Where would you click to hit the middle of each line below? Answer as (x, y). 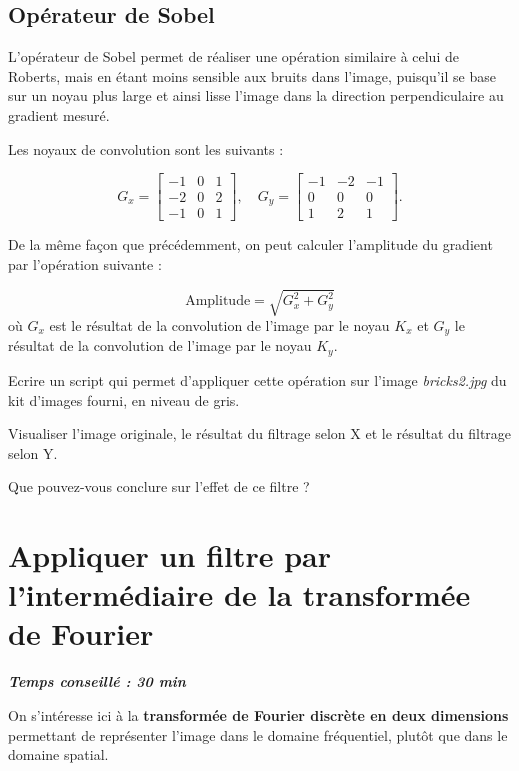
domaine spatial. (58, 754)
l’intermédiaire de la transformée (239, 594)
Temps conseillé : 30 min (97, 681)
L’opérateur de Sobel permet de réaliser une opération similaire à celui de (233, 56)
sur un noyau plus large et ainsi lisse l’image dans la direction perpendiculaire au (256, 95)
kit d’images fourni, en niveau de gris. (124, 399)
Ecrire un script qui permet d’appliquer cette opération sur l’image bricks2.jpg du (257, 379)
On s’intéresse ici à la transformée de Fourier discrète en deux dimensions (258, 714)
